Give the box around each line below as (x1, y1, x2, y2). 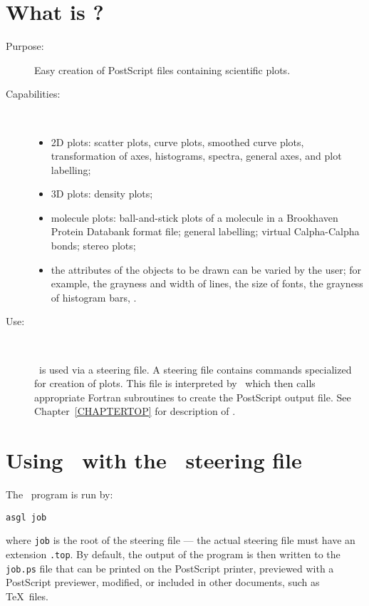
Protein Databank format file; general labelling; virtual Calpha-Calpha (51, 224, 360, 239)
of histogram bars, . (51, 289, 137, 304)
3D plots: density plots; (51, 186, 153, 201)
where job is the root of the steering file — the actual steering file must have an (6, 533, 355, 548)
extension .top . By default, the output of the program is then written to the (6, 547, 341, 562)
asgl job (6, 512, 47, 523)
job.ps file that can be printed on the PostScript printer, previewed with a (6, 560, 334, 575)
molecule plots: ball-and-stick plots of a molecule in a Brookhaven (51, 210, 338, 225)
